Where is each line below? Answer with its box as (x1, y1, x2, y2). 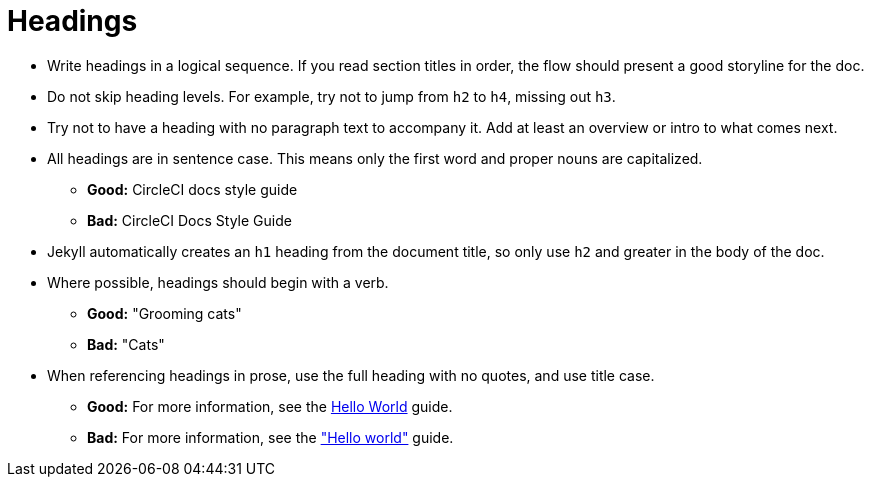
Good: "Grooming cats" (87, 304, 242, 322)
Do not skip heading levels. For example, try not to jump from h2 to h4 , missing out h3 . (47, 87, 616, 105)
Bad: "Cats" (87, 335, 165, 353)
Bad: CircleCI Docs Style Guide (87, 211, 292, 229)
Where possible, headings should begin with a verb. (47, 273, 389, 291)
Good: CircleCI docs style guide (87, 180, 298, 198)
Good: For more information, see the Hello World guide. (87, 397, 453, 415)
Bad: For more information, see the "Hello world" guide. (87, 428, 454, 446)
